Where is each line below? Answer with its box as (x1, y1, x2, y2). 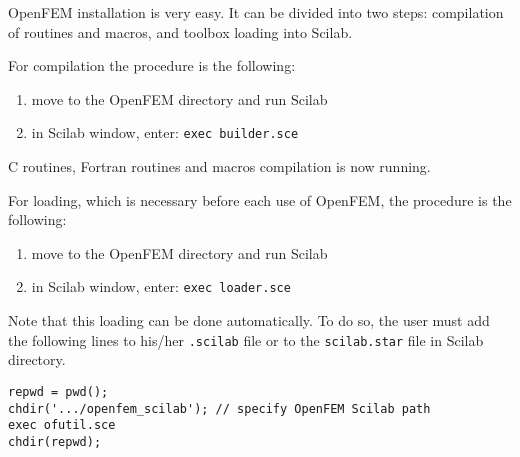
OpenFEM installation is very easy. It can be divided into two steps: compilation (8, 2, 504, 22)
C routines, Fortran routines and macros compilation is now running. (8, 156, 431, 177)
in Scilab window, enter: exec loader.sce (31, 276, 291, 297)
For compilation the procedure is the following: (8, 55, 296, 76)
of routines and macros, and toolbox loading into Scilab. (8, 21, 353, 42)
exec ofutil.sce (8, 418, 116, 433)
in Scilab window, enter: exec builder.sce (31, 122, 299, 143)
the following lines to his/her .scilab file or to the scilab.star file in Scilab (8, 329, 484, 350)
